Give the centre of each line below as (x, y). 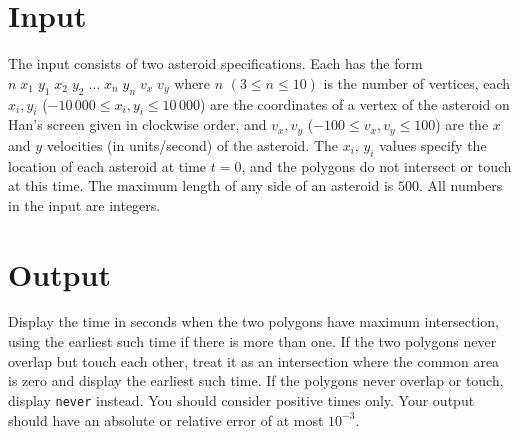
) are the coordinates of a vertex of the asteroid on (354, 103)
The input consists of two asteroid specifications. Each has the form (215, 63)
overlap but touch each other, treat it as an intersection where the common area (254, 360)
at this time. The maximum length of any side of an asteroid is (201, 185)
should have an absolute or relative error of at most (166, 419)
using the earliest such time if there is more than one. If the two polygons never (252, 341)
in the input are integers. (84, 204)
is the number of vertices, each (417, 82)
